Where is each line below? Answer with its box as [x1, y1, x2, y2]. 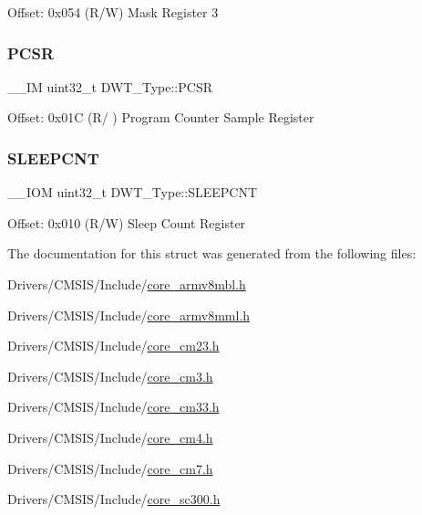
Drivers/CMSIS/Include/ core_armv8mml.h [7, 305, 251, 324]
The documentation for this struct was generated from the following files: [7, 244, 417, 263]
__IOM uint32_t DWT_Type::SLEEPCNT [7, 183, 258, 202]
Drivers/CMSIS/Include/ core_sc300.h [7, 489, 221, 509]
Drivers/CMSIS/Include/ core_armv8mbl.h [7, 275, 246, 293]
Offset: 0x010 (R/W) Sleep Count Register [7, 213, 246, 232]
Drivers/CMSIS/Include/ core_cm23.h [7, 336, 220, 355]
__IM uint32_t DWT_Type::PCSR [7, 77, 212, 96]
